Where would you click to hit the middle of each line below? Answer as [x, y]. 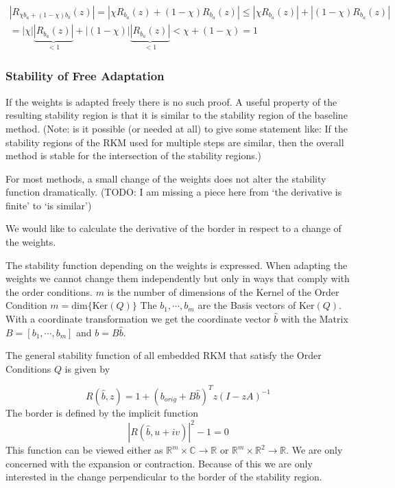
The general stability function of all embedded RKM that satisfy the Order [164, 355]
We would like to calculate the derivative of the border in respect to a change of [173, 228]
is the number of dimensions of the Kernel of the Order [223, 291]
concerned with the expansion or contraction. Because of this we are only [159, 463]
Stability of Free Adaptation [85, 76]
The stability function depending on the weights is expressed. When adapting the [177, 265]
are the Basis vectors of [247, 305]
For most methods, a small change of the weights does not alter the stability [166, 178]
